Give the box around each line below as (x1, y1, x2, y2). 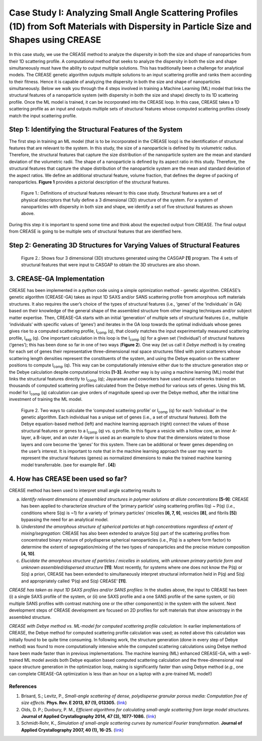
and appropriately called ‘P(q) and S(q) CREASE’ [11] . (21, 578, 127, 584)
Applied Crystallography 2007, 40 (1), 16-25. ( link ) (21, 727, 124, 733)
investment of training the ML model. (9, 397, 82, 402)
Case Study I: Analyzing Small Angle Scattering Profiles (9, 7, 238, 18)
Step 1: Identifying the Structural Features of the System (9, 126, 183, 134)
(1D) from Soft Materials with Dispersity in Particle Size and (9, 21, 252, 32)
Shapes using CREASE (9, 35, 101, 46)
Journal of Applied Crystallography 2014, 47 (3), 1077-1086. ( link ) (21, 713, 156, 720)
